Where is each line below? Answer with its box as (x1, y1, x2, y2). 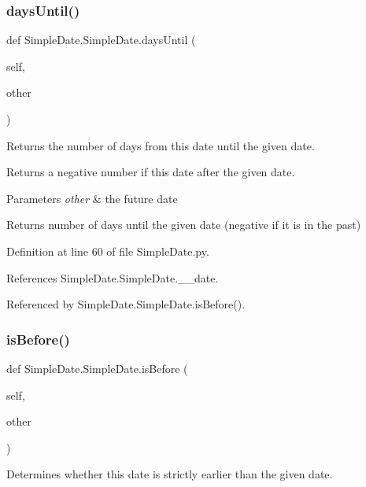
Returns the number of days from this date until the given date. (6, 137, 315, 153)
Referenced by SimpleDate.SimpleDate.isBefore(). (6, 296, 246, 312)
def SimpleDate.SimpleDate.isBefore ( (6, 360, 188, 376)
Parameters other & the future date (6, 190, 178, 206)
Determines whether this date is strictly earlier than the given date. (6, 466, 333, 482)
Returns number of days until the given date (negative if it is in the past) (6, 216, 361, 233)
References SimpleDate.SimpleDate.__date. (6, 269, 219, 286)
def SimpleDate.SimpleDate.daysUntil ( (6, 31, 196, 48)
